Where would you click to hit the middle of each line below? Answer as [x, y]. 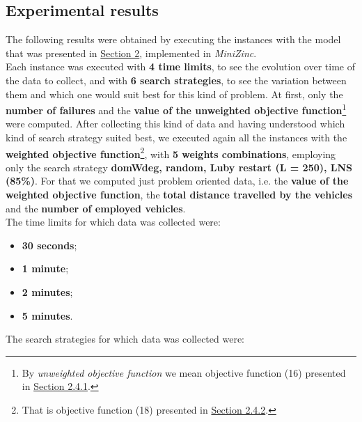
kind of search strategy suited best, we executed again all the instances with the [176, 138]
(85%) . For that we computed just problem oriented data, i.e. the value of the [177, 181]
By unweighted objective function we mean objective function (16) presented [184, 372]
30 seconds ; [49, 245]
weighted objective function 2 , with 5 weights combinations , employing [171, 153]
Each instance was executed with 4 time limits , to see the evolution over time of [180, 67]
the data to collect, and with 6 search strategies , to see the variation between [176, 80]
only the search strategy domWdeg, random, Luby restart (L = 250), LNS [179, 167]
